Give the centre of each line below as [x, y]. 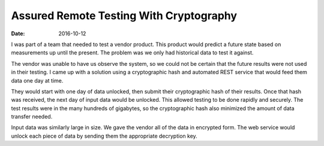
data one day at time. [37, 80]
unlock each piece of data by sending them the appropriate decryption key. [104, 136]
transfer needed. [32, 117]
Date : [18, 34]
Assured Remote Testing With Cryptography [124, 16]
